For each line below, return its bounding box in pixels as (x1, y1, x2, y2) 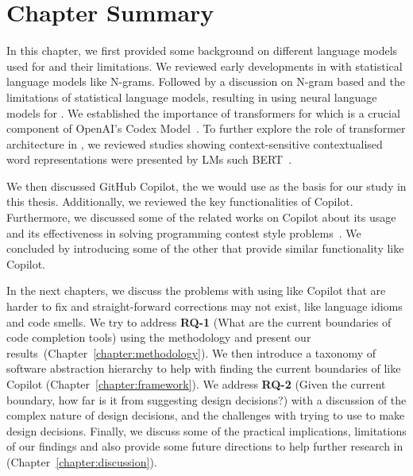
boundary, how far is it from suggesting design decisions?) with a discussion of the (6, 391, 407, 408)
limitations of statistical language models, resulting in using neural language (6, 88, 377, 105)
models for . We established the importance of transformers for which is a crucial (6, 104, 400, 121)
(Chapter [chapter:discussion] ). (6, 453, 157, 470)
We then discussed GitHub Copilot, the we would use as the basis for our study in (6, 177, 407, 194)
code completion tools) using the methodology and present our (6, 329, 311, 346)
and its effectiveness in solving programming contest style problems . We (6, 224, 361, 241)
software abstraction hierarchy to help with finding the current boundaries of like (6, 360, 401, 377)
